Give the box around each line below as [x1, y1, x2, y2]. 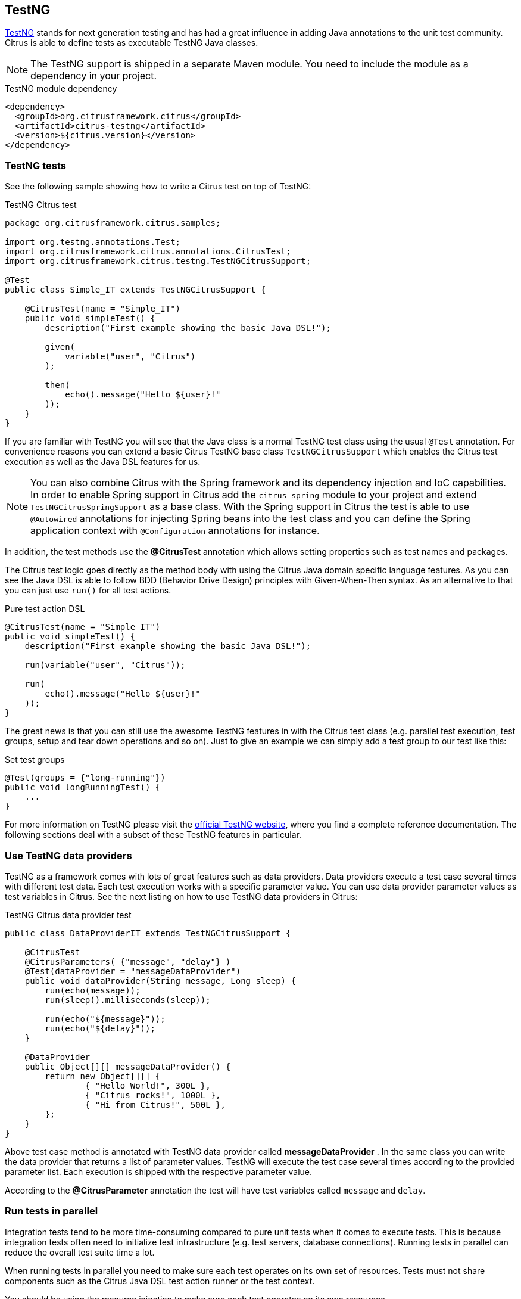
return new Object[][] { [45, 1071, 161, 1081]
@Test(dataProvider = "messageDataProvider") [24, 966, 241, 976]
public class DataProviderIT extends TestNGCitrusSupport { [5, 928, 291, 938]
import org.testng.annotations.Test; [5, 237, 181, 247]
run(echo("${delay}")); [45, 1023, 155, 1033]
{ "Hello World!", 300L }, [85, 1080, 211, 1090]
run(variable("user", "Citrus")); [24, 660, 186, 670]
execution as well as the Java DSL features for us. [5, 456, 201, 467]
